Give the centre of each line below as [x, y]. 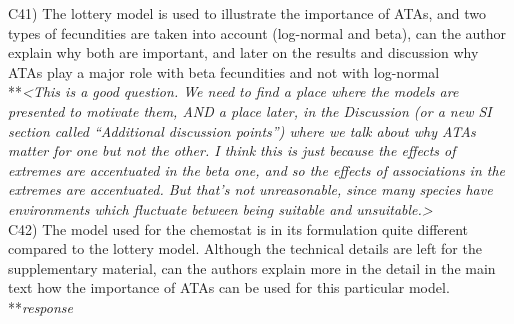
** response [40, 306]
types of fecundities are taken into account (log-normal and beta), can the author [257, 32]
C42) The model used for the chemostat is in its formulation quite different [238, 228]
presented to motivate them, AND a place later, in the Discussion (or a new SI [250, 110]
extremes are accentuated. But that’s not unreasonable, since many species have [250, 189]
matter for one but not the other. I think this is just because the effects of [232, 150]
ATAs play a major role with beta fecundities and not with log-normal [224, 71]
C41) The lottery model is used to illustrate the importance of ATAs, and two [247, 13]
